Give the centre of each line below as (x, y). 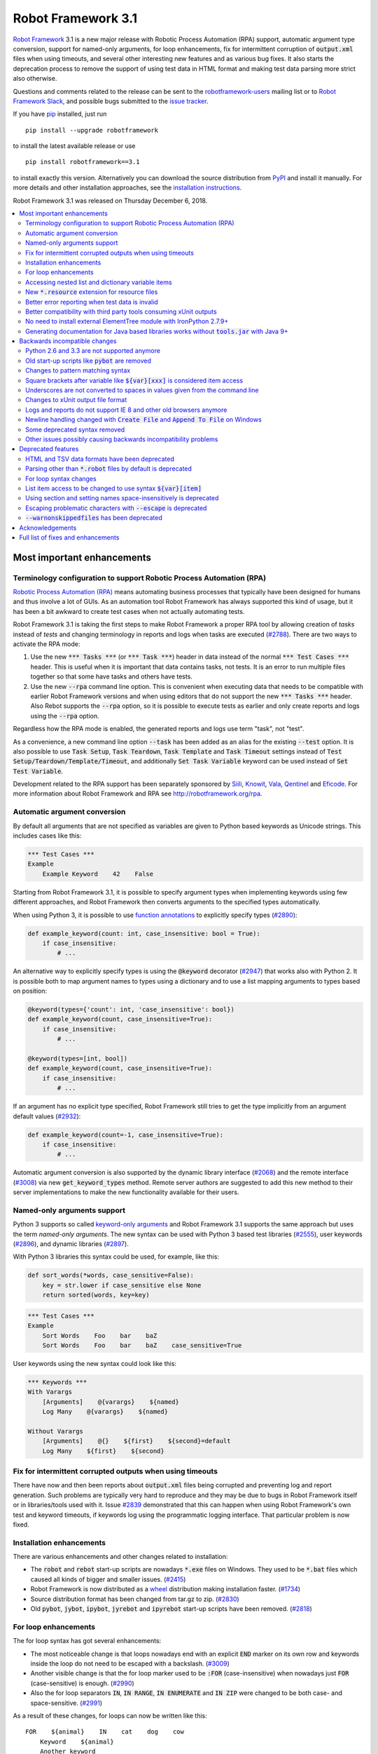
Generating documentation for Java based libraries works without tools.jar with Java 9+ (157, 331)
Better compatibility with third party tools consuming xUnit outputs (121, 312)
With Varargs (50, 1392)
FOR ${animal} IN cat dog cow (105, 1732)
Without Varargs (56, 1431)
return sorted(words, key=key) (96, 1295)
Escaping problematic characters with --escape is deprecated (116, 508)
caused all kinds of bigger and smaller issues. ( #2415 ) (108, 1579)
